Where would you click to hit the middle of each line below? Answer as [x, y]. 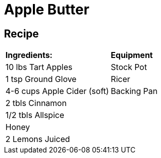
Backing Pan [134, 91]
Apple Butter [47, 9]
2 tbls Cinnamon [36, 103]
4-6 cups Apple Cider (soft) [57, 91]
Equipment [132, 55]
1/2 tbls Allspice [35, 115]
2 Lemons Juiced [38, 139]
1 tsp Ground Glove [41, 79]
